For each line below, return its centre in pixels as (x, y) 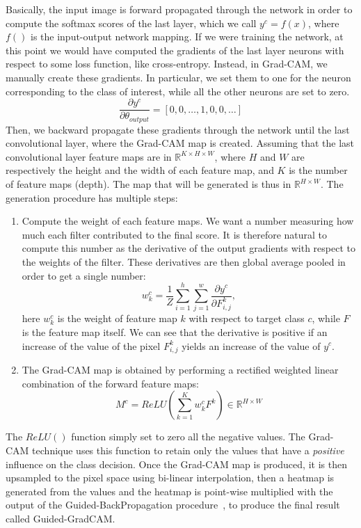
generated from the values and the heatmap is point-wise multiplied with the (169, 491)
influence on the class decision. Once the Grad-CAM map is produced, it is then (176, 464)
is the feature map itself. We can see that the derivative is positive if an (175, 331)
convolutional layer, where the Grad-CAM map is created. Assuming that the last (180, 143)
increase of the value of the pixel (91, 345)
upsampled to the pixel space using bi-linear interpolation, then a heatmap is (170, 478)
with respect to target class (247, 318)
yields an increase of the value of (251, 345)
